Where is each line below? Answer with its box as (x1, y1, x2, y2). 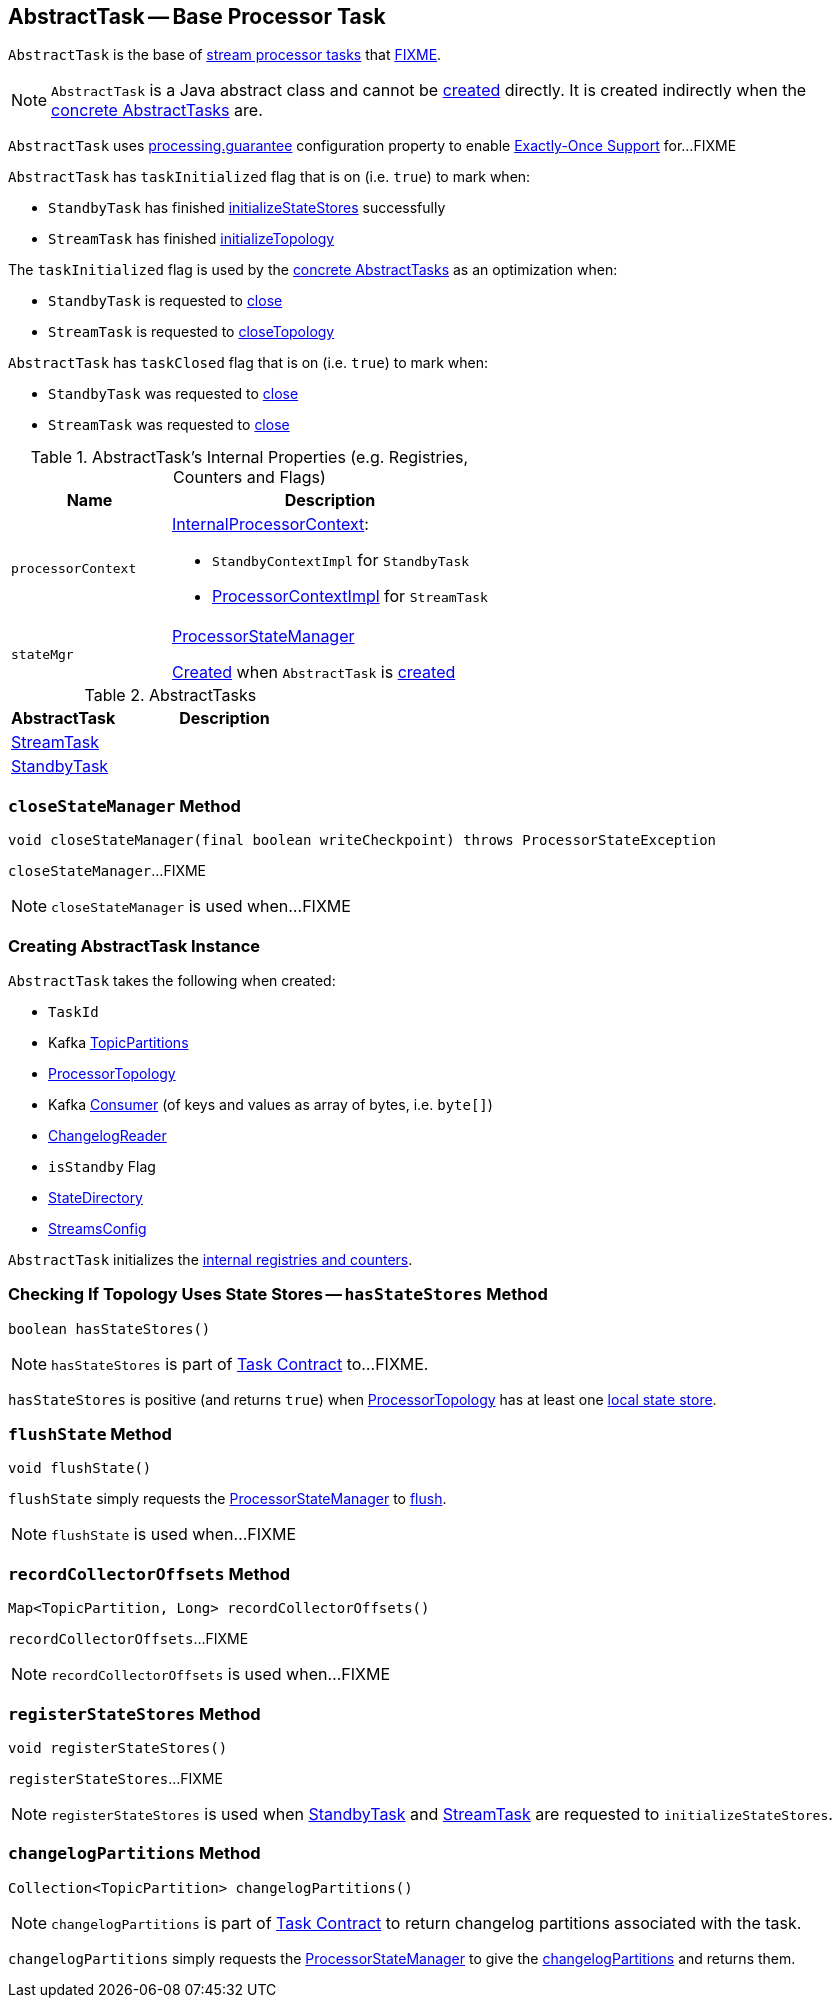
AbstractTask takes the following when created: (8, 971, 336, 989)
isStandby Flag (48, 1157, 156, 1175)
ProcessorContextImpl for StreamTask (211, 586, 488, 607)
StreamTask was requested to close (48, 416, 290, 434)
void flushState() (8, 1460, 152, 1477)
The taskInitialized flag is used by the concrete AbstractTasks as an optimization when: (8, 261, 618, 279)
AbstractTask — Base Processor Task (8, 4, 386, 29)
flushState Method (8, 1424, 172, 1445)
